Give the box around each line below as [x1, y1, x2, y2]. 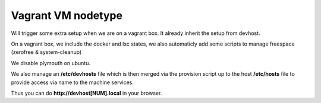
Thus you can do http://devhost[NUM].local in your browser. [11, 89, 162, 96]
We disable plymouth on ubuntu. [11, 59, 90, 66]
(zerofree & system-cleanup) [11, 49, 82, 56]
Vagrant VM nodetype [11, 9, 123, 22]
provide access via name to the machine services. [11, 79, 134, 86]
